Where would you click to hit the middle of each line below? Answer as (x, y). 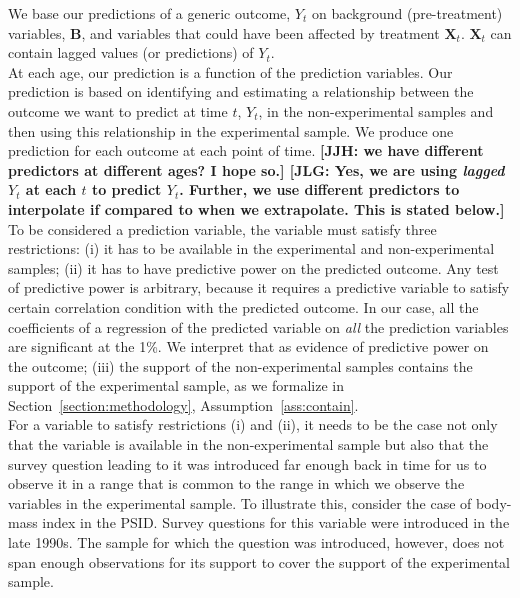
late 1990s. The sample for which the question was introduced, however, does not (256, 542)
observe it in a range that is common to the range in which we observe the (236, 483)
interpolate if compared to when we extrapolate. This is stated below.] (256, 208)
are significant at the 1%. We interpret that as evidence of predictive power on (248, 346)
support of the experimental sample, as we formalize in (176, 385)
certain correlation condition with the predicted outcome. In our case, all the (243, 306)
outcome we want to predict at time (118, 110)
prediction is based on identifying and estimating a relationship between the (241, 91)
